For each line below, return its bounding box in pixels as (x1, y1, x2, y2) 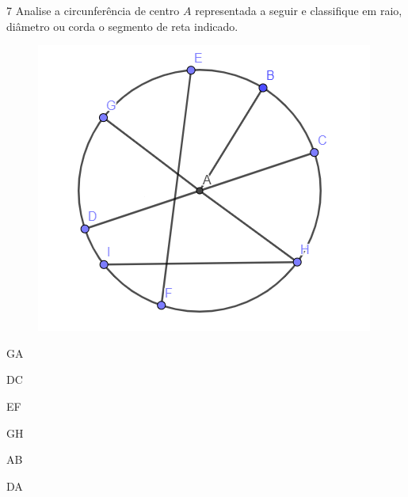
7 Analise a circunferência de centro (6, 2, 180, 18)
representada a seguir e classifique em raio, (195, 2, 402, 18)
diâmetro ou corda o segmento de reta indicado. (6, 17, 238, 34)
